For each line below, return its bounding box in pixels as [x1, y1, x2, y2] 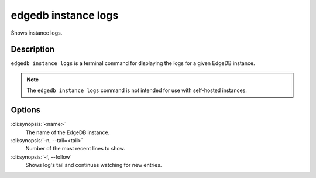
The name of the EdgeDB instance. [25, 129, 110, 136]
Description [11, 44, 55, 54]
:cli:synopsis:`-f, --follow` [11, 153, 72, 160]
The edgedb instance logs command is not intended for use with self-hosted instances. [26, 87, 247, 94]
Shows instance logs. [11, 29, 63, 36]
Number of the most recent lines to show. [25, 145, 125, 152]
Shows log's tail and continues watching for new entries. [25, 162, 162, 169]
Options [11, 105, 41, 115]
